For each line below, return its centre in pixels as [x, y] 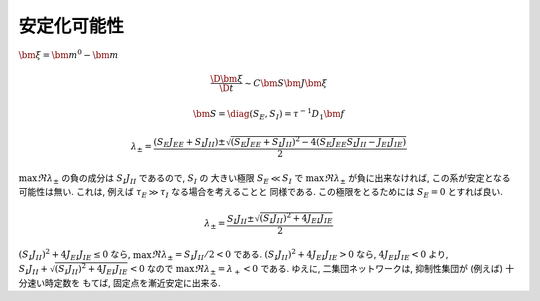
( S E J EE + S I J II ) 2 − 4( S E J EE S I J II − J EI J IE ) [318, 142]
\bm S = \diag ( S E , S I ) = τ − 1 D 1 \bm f [269, 114]
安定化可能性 [71, 26]
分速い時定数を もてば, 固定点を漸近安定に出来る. [120, 283]
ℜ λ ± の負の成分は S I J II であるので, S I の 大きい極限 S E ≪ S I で [170, 179]
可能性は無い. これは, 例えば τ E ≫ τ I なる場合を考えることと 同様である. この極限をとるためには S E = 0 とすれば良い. [261, 193]
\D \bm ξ [227, 78]
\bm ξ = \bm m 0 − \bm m [68, 53]
